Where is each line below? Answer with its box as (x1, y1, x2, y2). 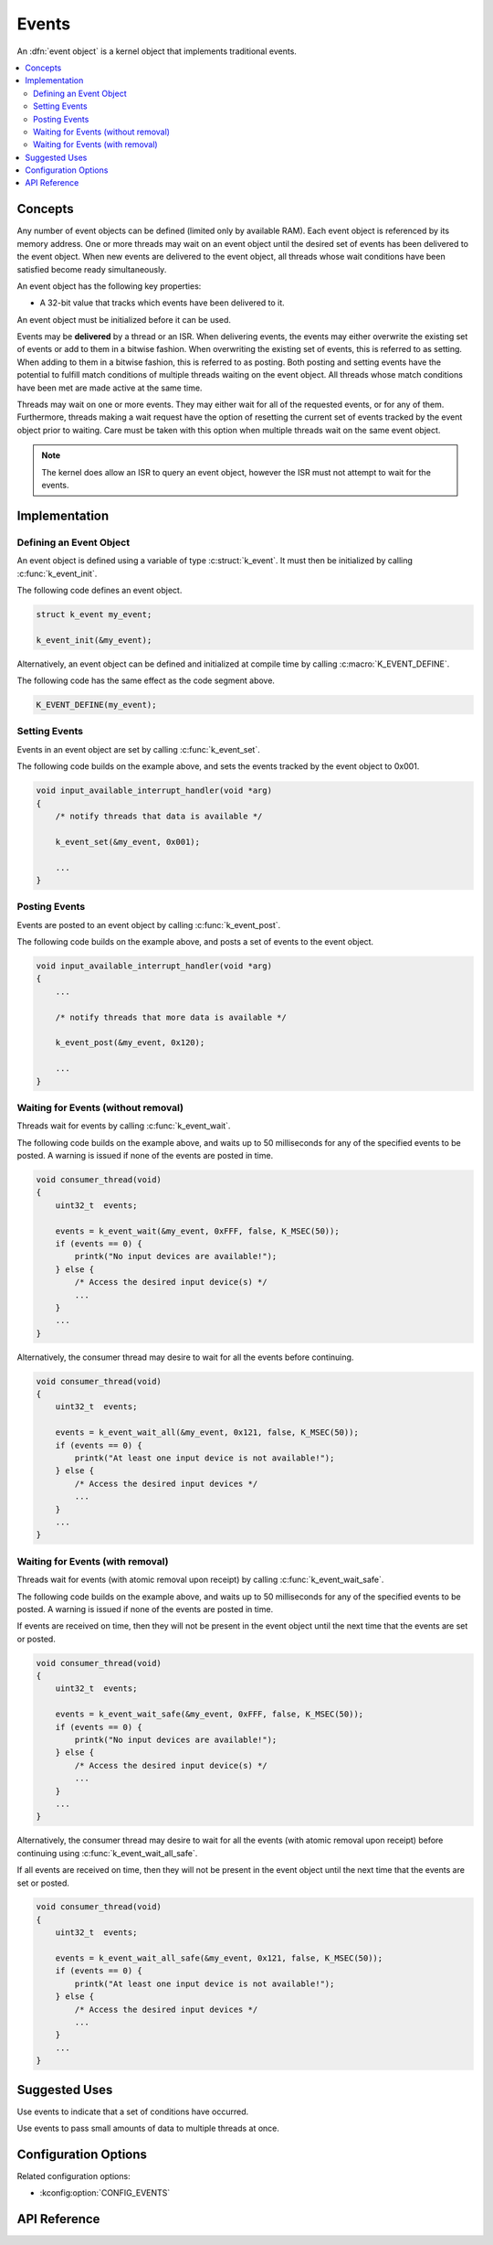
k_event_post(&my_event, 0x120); (55, 1038, 205, 1048)
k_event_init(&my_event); (36, 635, 152, 645)
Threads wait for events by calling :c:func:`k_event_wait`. (16, 1120, 231, 1131)
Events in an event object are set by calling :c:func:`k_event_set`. (16, 743, 260, 754)
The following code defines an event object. (16, 584, 183, 595)
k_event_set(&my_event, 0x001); (55, 837, 201, 847)
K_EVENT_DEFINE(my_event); (36, 700, 157, 711)
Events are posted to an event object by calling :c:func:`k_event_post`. (16, 919, 281, 930)
